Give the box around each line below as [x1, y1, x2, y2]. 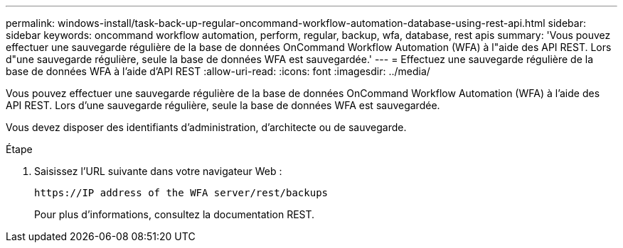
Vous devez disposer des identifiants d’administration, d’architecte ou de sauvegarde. [6, 121, 407, 133]
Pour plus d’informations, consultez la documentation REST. [34, 208, 315, 220]
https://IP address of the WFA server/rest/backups [34, 187, 329, 198]
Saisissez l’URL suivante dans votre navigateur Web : [34, 165, 282, 177]
